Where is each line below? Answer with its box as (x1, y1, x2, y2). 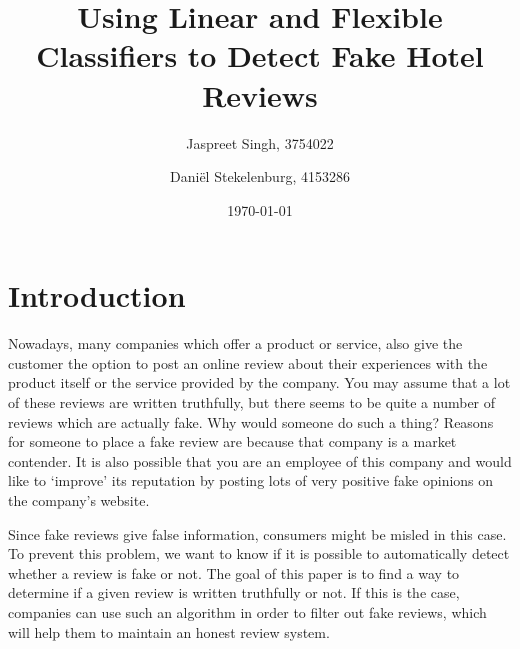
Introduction (8, 275, 186, 316)
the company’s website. (8, 489, 150, 510)
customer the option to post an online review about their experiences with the (8, 352, 488, 373)
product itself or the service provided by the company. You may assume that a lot (8, 372, 511, 393)
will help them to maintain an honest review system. (8, 621, 330, 642)
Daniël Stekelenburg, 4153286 (170, 166, 350, 187)
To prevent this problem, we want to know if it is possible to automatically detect (8, 543, 510, 564)
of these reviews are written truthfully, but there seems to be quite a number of (8, 392, 496, 412)
